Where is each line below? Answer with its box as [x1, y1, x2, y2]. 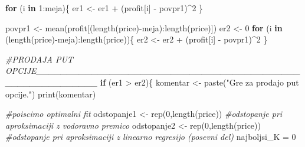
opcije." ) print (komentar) [5, 87, 96, 100]
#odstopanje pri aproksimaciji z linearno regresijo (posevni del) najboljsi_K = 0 [5, 130, 296, 143]
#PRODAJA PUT [5, 53, 73, 65]
